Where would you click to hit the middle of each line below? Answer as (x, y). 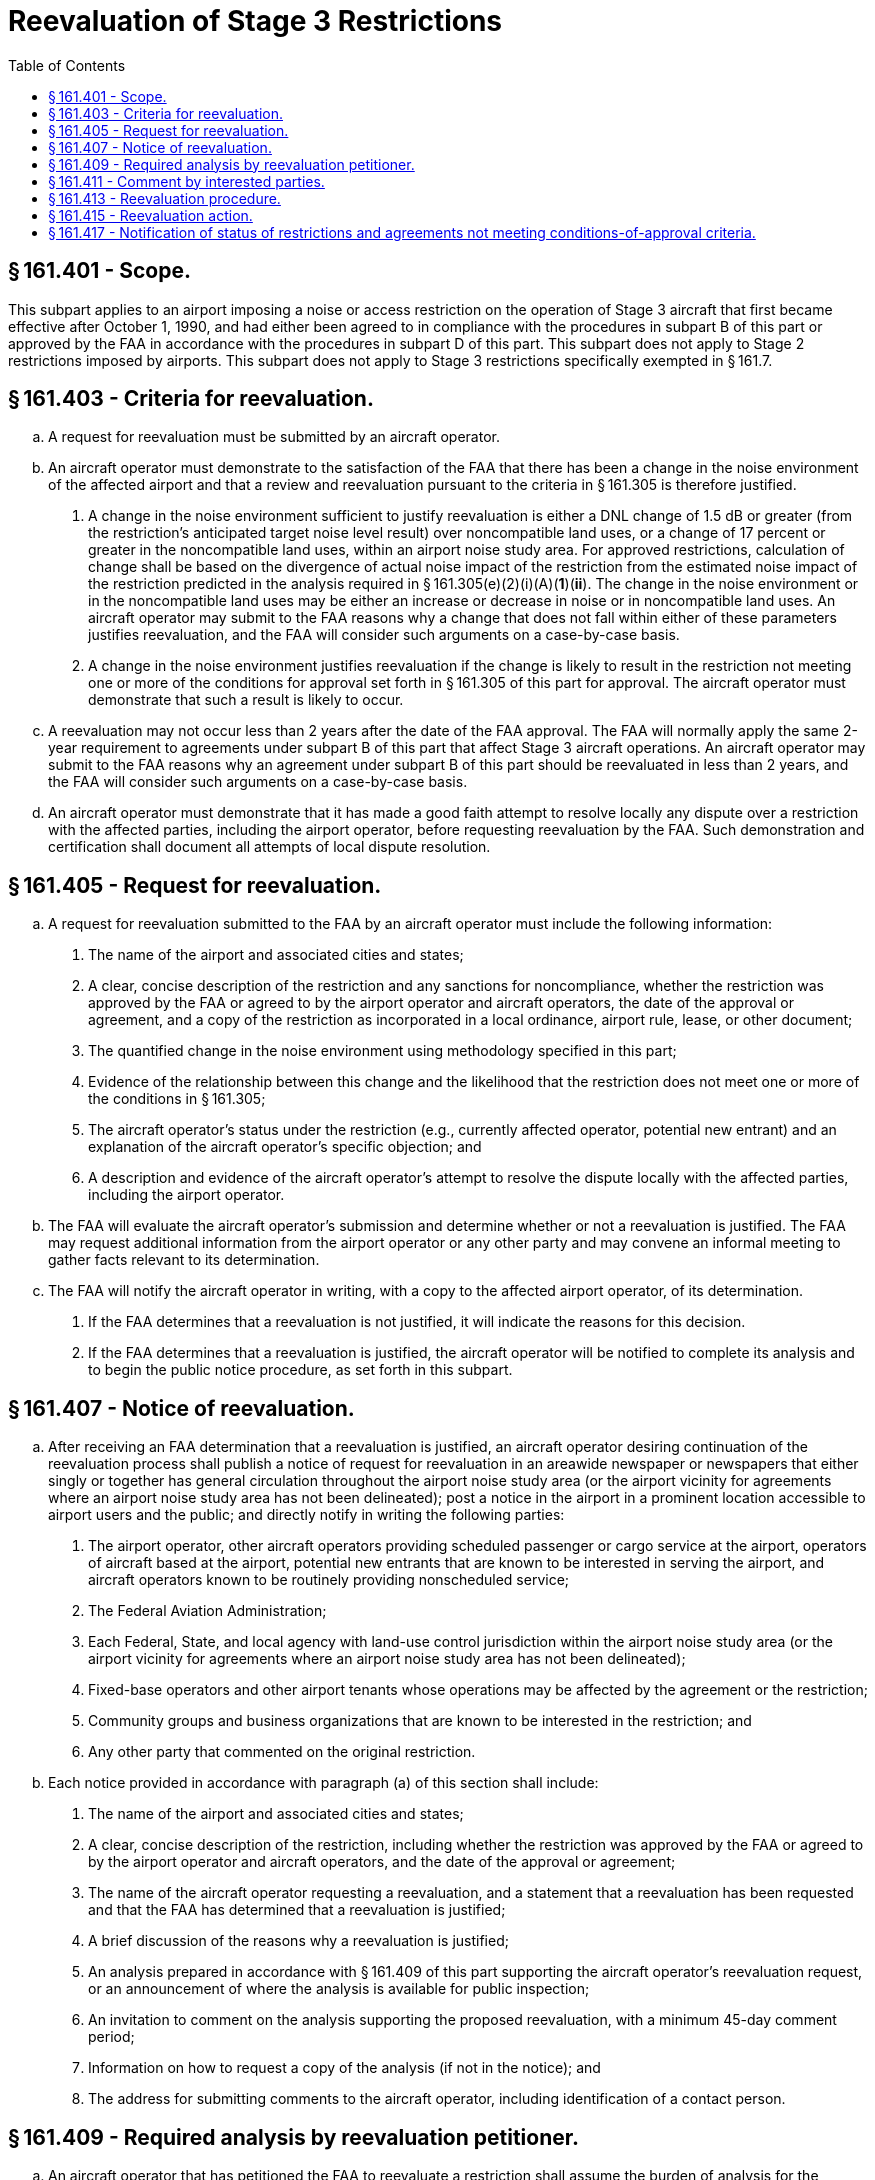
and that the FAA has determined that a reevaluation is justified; (297, 1910)
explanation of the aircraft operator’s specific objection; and (285, 1147)
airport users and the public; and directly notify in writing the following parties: (306, 1515)
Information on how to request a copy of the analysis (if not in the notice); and (344, 2068)
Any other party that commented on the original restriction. (282, 1752)
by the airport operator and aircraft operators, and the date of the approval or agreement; (382, 1862)
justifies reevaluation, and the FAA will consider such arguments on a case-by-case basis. (384, 635)
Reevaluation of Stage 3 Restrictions (255, 21)
